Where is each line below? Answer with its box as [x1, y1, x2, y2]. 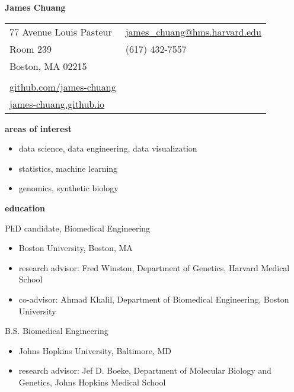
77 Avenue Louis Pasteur [9, 24, 112, 38]
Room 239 [9, 41, 52, 56]
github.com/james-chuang [9, 79, 116, 94]
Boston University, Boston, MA [18, 242, 133, 254]
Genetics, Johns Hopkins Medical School [18, 375, 166, 388]
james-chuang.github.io [9, 97, 105, 111]
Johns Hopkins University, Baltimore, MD [18, 344, 171, 356]
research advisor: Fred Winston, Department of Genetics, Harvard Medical [18, 261, 290, 274]
